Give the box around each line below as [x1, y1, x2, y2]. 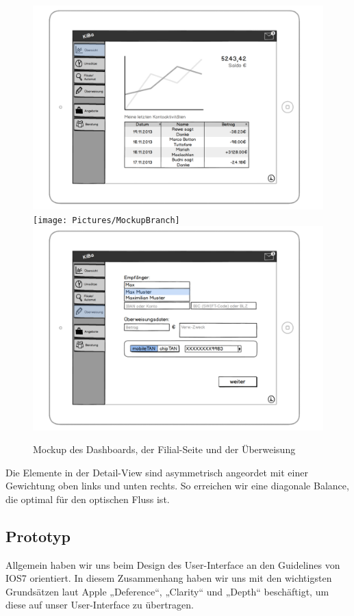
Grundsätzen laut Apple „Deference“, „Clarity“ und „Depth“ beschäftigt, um [5, 584, 329, 598]
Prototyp [5, 525, 71, 546]
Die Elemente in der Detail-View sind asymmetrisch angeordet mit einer [5, 465, 308, 479]
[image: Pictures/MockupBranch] [33, 215, 180, 225]
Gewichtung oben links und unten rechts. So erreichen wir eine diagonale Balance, [5, 478, 349, 493]
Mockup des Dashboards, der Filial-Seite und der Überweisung [33, 442, 296, 457]
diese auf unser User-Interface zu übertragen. [5, 598, 194, 612]
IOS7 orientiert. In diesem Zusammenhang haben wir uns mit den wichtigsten [5, 571, 332, 585]
